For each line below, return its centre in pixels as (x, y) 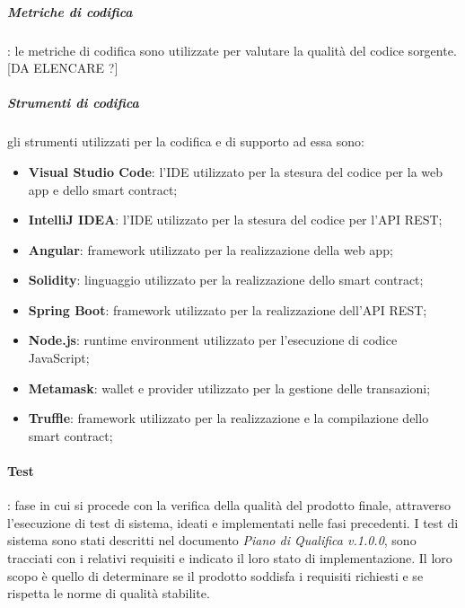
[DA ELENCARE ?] (63, 68)
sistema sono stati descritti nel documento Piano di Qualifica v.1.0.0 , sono (212, 540)
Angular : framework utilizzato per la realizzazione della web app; (211, 249)
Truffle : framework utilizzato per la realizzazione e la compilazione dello (228, 418)
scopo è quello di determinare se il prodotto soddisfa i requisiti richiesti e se (215, 575)
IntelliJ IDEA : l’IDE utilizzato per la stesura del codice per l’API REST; (235, 220)
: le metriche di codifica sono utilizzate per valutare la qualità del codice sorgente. (232, 50)
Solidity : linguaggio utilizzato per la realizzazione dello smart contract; (226, 280)
